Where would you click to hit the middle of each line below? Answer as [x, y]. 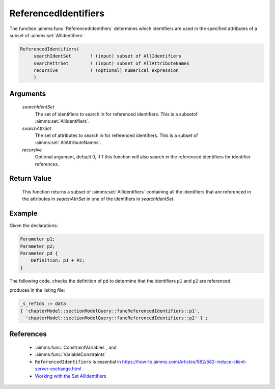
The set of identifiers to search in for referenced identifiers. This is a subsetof [116, 114]
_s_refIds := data [43, 304]
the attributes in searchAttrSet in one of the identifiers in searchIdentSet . [99, 199]
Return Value [31, 178]
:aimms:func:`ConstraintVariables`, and [76, 347]
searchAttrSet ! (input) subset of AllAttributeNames [111, 63]
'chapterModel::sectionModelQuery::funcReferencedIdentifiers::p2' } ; [117, 318]
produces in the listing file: [37, 290]
